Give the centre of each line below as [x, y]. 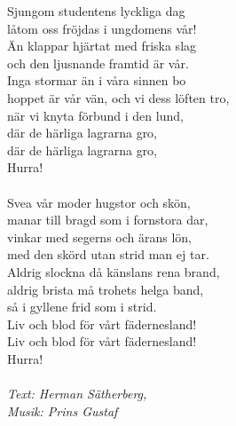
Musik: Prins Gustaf [63, 410]
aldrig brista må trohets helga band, [106, 289]
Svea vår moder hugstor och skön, [99, 202]
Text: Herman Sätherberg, [77, 394]
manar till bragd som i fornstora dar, [108, 220]
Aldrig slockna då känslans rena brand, [114, 271]
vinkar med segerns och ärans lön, [100, 237]
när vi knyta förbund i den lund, [95, 115]
